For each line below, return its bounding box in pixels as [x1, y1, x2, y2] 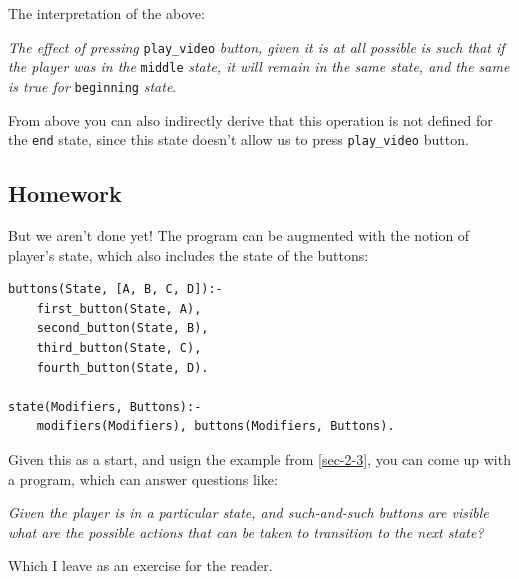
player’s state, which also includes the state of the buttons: [8, 244, 369, 265]
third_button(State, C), [36, 340, 202, 355]
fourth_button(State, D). [36, 360, 209, 375]
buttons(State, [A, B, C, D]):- [8, 282, 223, 297]
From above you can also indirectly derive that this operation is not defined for [8, 109, 493, 130]
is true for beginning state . [8, 75, 177, 96]
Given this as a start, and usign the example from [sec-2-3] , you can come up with [8, 448, 511, 469]
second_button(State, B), [36, 321, 209, 336]
